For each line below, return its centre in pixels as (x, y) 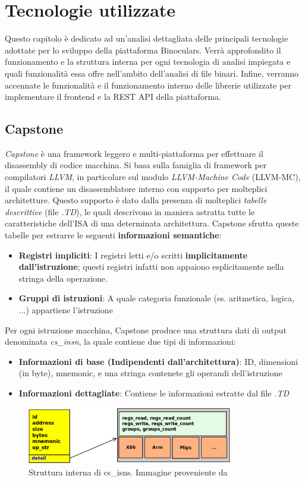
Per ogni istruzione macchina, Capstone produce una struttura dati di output (146, 330)
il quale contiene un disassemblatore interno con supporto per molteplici (136, 188)
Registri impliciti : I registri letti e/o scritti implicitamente (133, 255)
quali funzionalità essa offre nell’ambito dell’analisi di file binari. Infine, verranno (152, 73)
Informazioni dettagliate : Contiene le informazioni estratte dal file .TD (154, 393)
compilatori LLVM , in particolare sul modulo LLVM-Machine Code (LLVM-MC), (153, 177)
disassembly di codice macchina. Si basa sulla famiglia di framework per (136, 165)
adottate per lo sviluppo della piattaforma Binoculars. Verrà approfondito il (143, 50)
